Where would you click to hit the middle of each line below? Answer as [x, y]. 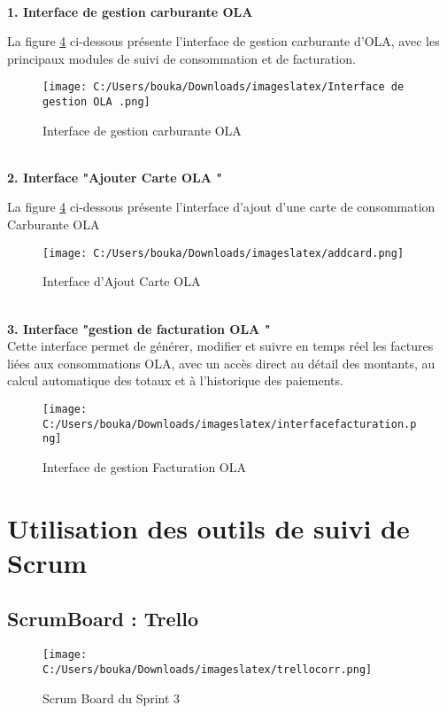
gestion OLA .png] [96, 102]
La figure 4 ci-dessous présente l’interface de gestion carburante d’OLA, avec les [223, 41]
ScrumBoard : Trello [103, 619]
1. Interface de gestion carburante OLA [130, 11]
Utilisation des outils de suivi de [208, 527]
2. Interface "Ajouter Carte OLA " [115, 177]
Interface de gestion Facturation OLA [144, 466]
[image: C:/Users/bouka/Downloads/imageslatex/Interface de [223, 87]
